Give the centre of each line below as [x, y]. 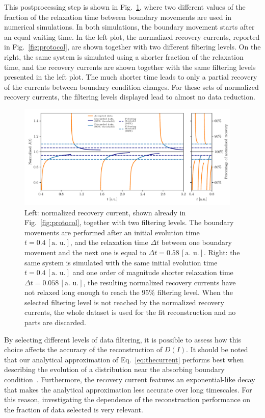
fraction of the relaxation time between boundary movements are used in [118, 17]
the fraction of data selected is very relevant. [74, 409]
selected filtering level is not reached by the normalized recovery [124, 302]
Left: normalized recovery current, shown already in [105, 212]
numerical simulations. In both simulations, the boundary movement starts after [129, 27]
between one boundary [196, 242]
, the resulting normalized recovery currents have [160, 282]
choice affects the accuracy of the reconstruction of [83, 349]
